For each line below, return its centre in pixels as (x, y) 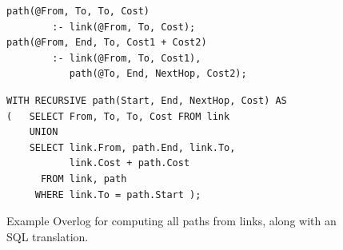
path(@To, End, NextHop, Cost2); (158, 74)
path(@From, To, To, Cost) (78, 11)
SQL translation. (48, 236)
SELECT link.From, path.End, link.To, (132, 147)
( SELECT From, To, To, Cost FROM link (118, 116)
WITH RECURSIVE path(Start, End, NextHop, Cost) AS (147, 100)
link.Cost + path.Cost (130, 163)
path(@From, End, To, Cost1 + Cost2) (107, 43)
